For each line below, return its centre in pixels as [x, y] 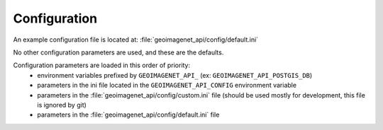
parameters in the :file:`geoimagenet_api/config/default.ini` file [128, 115]
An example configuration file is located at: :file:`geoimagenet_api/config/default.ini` [136, 40]
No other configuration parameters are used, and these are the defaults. [118, 52]
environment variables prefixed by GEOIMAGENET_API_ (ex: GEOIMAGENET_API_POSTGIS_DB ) [175, 75]
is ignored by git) [62, 105]
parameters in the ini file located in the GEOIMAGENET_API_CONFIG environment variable [167, 85]
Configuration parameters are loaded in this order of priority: [102, 65]
